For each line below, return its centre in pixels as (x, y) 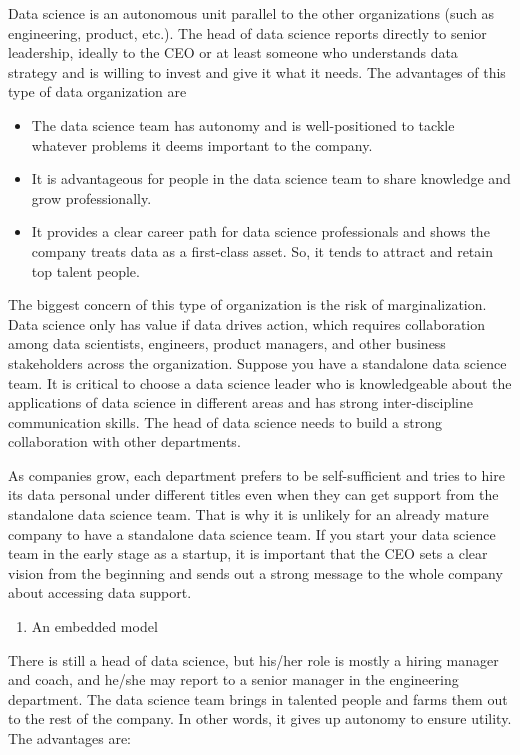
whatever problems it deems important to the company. (202, 144)
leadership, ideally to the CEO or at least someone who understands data (233, 52)
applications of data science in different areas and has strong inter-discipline (240, 402)
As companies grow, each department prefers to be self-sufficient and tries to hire (256, 474)
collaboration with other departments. (124, 441)
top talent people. (85, 270)
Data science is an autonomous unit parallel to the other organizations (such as (251, 13)
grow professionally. (91, 197)
